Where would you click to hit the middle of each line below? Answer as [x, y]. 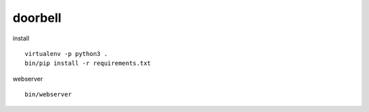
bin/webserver [48, 95]
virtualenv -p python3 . [66, 54]
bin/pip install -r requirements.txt [88, 64]
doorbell [37, 18]
